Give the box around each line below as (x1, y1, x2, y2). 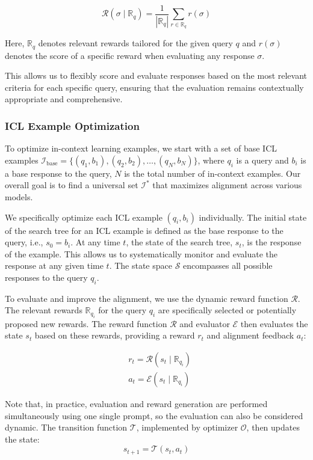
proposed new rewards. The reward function (5, 317, 167, 330)
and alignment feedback (206, 329, 294, 342)
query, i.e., (5, 236, 43, 248)
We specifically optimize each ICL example (5, 210, 163, 223)
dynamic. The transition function (5, 421, 128, 434)
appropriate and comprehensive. (5, 93, 123, 105)
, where (197, 153, 225, 166)
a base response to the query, (5, 167, 112, 179)
